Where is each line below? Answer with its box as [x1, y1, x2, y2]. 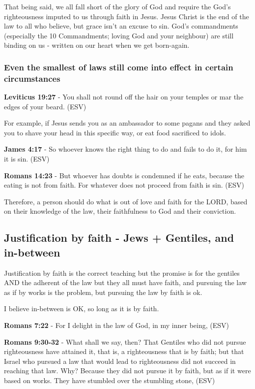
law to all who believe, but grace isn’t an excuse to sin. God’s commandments [4, 21, 238, 31]
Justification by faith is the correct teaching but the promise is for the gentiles [4, 267, 240, 278]
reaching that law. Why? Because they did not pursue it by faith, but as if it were [4, 365, 251, 376]
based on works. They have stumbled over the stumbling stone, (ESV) [4, 375, 215, 385]
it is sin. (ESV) [4, 154, 50, 164]
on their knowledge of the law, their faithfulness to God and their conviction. [4, 206, 236, 216]
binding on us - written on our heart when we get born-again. [4, 40, 190, 50]
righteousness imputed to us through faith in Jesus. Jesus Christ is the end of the [4, 11, 249, 21]
